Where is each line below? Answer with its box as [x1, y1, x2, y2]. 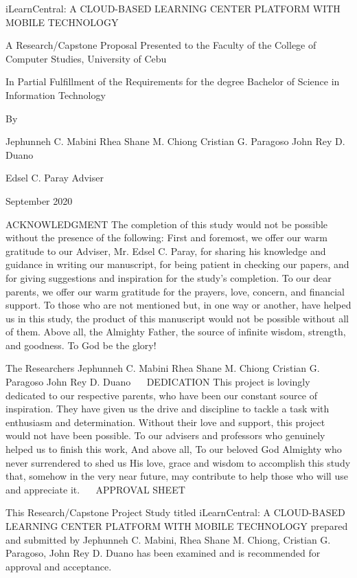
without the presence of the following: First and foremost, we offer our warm [5, 230, 327, 245]
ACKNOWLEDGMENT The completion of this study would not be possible [5, 216, 328, 231]
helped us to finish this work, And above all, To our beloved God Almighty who [5, 442, 342, 456]
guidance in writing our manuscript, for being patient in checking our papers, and [5, 257, 349, 271]
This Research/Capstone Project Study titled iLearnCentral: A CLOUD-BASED [5, 505, 345, 520]
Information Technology [5, 87, 106, 102]
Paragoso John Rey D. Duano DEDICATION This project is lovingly [5, 375, 310, 389]
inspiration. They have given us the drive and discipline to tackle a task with [5, 401, 330, 416]
